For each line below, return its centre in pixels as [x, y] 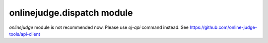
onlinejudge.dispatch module [71, 13]
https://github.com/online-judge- [223, 27]
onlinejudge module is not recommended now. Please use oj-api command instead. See [99, 27]
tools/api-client [25, 34]
